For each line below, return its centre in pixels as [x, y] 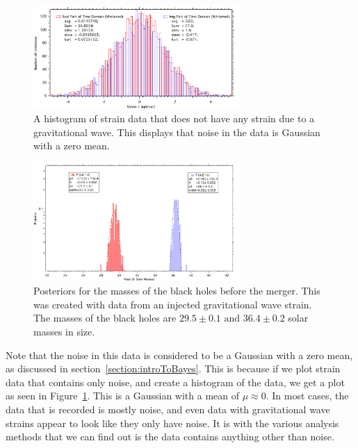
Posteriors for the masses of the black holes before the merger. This [177, 291]
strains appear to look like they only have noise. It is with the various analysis [172, 423]
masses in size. [64, 331]
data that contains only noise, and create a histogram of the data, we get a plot [175, 382]
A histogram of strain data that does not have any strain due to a [174, 118]
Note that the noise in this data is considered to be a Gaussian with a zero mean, [179, 355]
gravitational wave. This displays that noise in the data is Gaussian [177, 132]
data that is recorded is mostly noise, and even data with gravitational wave [168, 409]
